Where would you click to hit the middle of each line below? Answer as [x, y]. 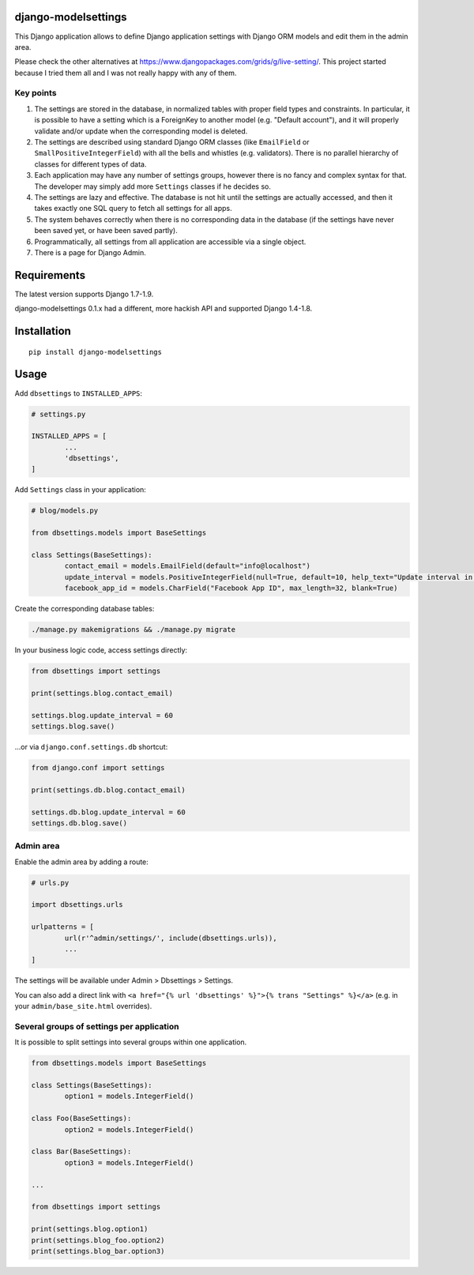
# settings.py [58, 414]
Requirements [50, 275]
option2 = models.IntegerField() [129, 1129]
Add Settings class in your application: [80, 490]
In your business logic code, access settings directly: [101, 650]
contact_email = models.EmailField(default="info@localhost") [188, 566]
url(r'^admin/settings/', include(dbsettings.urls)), [171, 938]
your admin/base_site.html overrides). [83, 1006]
